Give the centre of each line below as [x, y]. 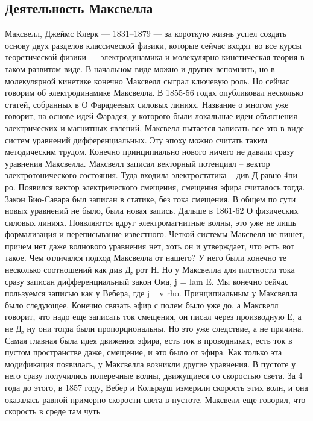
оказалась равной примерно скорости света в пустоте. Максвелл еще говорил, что [155, 399]
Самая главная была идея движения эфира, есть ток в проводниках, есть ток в [149, 340]
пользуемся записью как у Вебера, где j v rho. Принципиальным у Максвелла [151, 293]
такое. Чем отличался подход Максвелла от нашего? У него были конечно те [146, 257]
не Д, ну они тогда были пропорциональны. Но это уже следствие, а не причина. [154, 329]
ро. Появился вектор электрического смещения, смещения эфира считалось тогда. [155, 186]
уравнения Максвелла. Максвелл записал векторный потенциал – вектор [138, 163]
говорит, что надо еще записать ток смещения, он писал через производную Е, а [153, 317]
